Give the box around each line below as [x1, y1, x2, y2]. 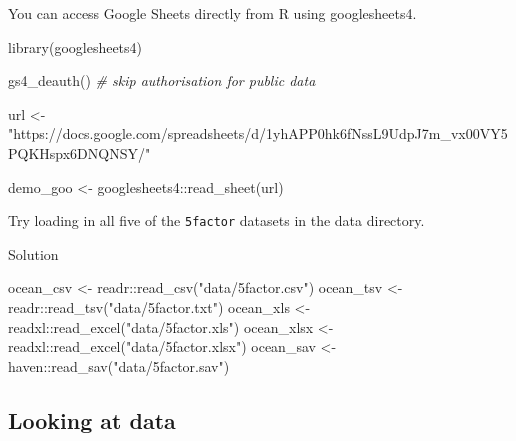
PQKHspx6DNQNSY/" [8, 142, 151, 163]
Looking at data [8, 404, 176, 435]
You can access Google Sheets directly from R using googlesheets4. [8, 3, 417, 23]
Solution [8, 243, 59, 264]
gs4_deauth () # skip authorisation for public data [8, 70, 316, 91]
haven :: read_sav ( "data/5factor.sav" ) [8, 355, 230, 376]
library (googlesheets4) [8, 36, 143, 57]
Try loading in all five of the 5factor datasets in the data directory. [8, 210, 425, 231]
